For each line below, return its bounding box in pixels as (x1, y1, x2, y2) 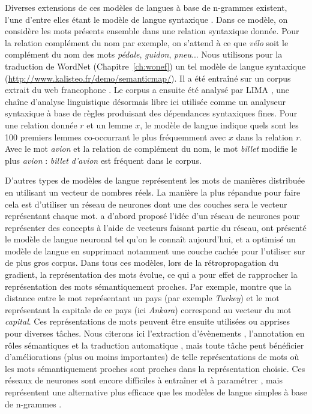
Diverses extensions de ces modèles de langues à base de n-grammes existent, (5, 1, 287, 13)
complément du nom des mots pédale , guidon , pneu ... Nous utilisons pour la (5, 48, 283, 61)
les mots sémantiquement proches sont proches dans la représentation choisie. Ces (5, 362, 305, 374)
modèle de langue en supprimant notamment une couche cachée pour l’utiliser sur (5, 244, 305, 257)
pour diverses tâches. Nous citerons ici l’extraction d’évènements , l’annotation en (5, 327, 305, 340)
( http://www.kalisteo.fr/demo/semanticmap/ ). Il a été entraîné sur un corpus (5, 71, 291, 84)
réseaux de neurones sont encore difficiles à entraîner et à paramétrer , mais (5, 374, 283, 386)
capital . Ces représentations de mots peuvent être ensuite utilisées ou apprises (5, 315, 290, 328)
